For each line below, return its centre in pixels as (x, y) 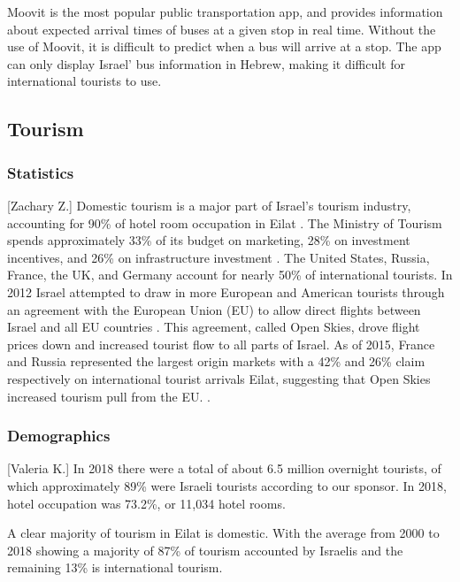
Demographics (59, 436)
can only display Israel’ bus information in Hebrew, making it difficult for (206, 63)
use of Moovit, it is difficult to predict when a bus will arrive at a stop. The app (224, 46)
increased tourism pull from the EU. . (109, 396)
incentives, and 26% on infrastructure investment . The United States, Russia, (218, 257)
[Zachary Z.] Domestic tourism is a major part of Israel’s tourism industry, (209, 205)
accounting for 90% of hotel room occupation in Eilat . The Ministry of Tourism (225, 222)
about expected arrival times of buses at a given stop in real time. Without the (222, 29)
